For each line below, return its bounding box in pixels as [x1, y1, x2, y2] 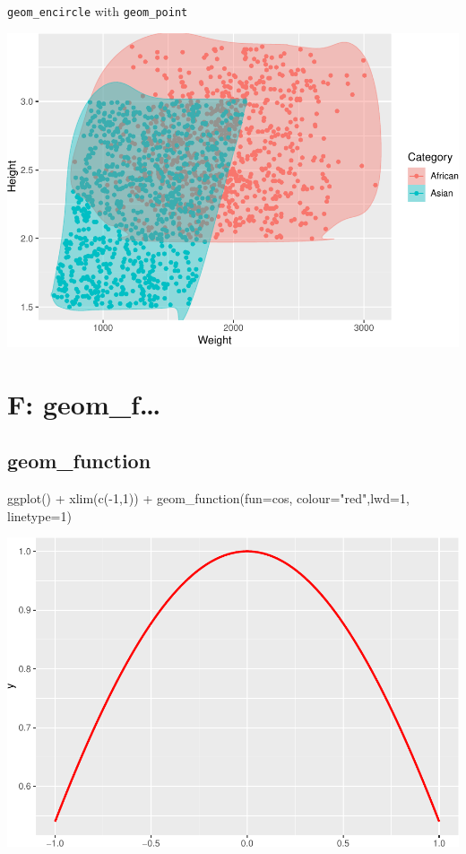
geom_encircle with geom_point [7, 2, 188, 20]
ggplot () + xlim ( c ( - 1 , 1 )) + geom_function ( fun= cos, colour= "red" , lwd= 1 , [7, 489, 410, 508]
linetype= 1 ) [7, 506, 72, 525]
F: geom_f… [7, 385, 161, 422]
